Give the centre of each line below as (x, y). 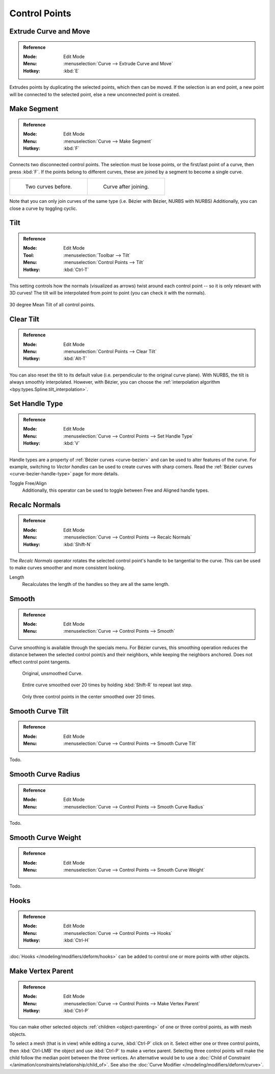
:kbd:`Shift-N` (77, 544)
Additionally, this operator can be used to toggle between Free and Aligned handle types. (116, 490)
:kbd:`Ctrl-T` (76, 270)
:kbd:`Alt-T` (75, 359)
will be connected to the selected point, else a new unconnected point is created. (95, 94)
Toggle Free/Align (28, 483)
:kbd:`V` (72, 443)
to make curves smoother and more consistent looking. (67, 568)
